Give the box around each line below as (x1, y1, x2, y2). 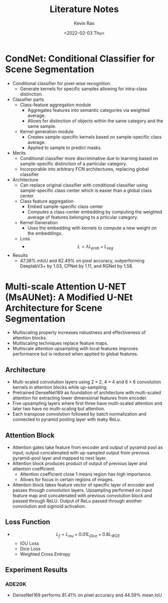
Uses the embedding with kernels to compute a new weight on (27, 225, 157, 231)
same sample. (27, 123, 57, 129)
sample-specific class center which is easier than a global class (20, 187, 152, 193)
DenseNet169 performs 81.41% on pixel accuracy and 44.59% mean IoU (12, 592, 162, 598)
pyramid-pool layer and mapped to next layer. (12, 455, 107, 461)
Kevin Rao (74, 20, 95, 26)
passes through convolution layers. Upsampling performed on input (12, 487, 152, 493)
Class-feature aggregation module (20, 102, 91, 108)
